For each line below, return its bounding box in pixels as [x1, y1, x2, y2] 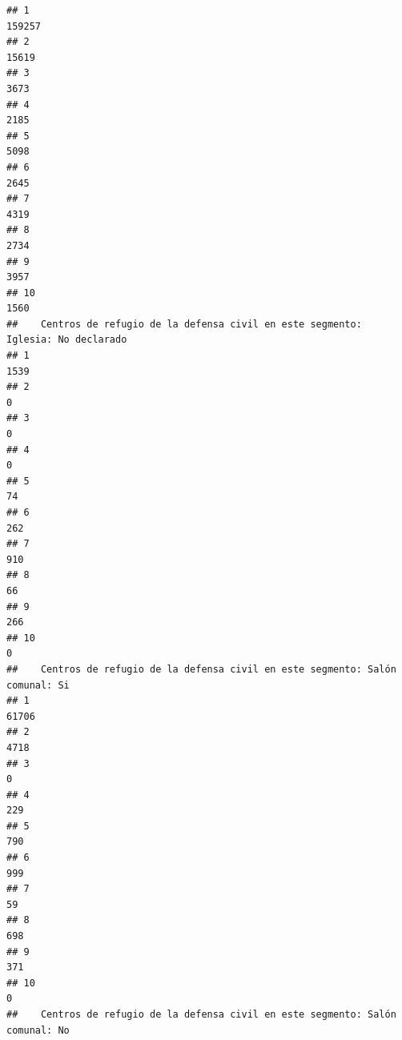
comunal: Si [6, 679, 70, 691]
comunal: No [6, 1024, 70, 1036]
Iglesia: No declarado [6, 334, 127, 346]
